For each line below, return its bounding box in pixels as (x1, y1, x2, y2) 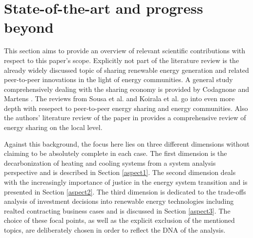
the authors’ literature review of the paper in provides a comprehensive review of (4, 112, 246, 123)
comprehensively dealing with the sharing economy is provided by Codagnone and (4, 84, 250, 94)
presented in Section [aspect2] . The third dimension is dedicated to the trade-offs (4, 186, 246, 196)
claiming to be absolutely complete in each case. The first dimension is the (4, 148, 227, 158)
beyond (4, 17, 54, 37)
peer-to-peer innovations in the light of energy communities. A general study (4, 74, 233, 85)
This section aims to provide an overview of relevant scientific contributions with (4, 45, 246, 56)
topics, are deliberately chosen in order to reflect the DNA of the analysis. (4, 225, 226, 235)
